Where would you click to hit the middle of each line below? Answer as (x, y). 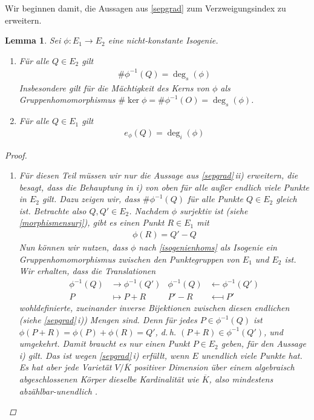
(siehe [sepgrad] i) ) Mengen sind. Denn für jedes (108, 320)
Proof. (16, 155)
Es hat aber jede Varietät (65, 367)
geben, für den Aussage (263, 343)
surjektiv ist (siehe (214, 210)
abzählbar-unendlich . (58, 391)
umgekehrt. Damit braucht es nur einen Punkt (104, 343)
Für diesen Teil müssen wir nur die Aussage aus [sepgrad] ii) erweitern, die (159, 175)
